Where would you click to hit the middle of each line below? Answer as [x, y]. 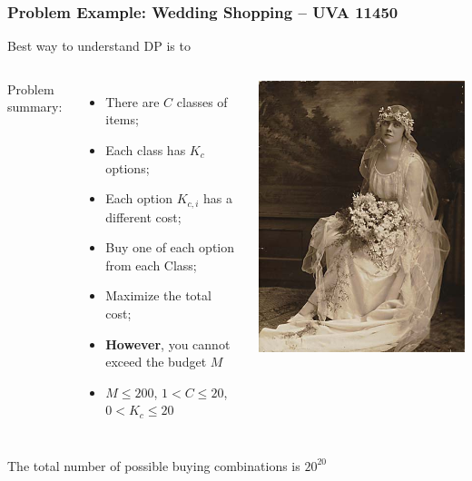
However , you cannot [168, 344]
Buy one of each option [170, 247]
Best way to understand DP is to [99, 46]
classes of [202, 101]
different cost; [143, 216]
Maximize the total [158, 295]
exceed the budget [156, 362]
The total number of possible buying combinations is [154, 465]
